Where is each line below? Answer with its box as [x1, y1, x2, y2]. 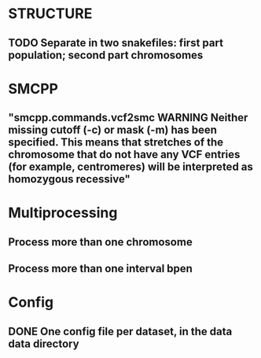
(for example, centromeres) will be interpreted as [8, 161, 254, 174]
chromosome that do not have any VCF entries [8, 148, 241, 161]
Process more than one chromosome [8, 235, 193, 249]
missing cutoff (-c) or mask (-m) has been [8, 124, 218, 137]
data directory [8, 337, 80, 350]
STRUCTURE [8, 5, 93, 23]
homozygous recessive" [8, 172, 131, 186]
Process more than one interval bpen [8, 262, 193, 275]
